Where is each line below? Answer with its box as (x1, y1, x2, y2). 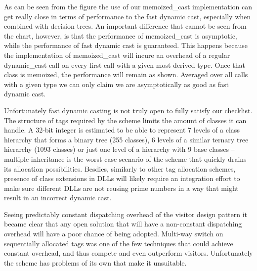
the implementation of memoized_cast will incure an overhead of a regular (4, 49, 230, 60)
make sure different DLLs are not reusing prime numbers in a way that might (4, 182, 239, 193)
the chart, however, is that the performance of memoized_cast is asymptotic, (4, 30, 237, 41)
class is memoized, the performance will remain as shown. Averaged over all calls (4, 69, 248, 80)
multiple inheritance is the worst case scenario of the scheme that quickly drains (4, 153, 247, 164)
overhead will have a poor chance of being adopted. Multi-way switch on (4, 228, 223, 239)
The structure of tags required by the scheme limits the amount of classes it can (4, 115, 247, 125)
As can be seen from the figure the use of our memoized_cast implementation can (4, 1, 253, 11)
